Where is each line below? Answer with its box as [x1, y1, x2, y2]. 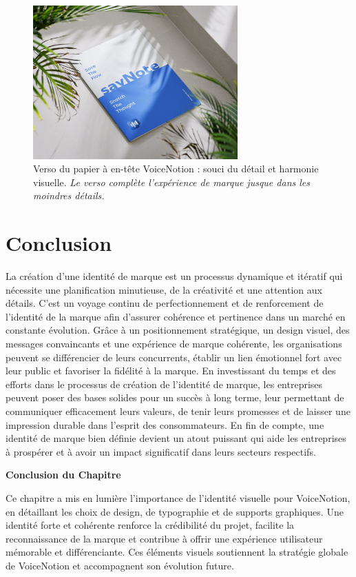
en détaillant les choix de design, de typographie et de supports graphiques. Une [6, 504, 344, 518]
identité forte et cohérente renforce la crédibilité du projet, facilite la [6, 518, 295, 532]
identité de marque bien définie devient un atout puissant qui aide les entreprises [6, 431, 346, 445]
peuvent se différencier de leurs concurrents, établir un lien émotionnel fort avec [6, 350, 342, 364]
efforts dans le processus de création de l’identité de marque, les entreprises [6, 376, 323, 391]
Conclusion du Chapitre [6, 467, 121, 482]
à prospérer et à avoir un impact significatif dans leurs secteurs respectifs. [6, 444, 316, 458]
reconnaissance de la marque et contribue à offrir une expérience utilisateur [6, 531, 323, 545]
